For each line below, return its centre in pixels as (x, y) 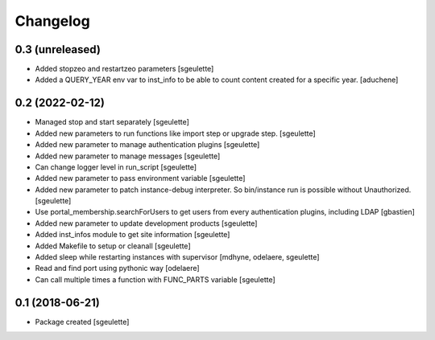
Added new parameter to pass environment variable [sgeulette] (140, 178)
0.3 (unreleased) (58, 49)
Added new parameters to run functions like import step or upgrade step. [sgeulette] (175, 133)
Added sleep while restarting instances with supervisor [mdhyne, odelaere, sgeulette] (177, 257)
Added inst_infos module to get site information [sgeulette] (133, 235)
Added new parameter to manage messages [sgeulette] (128, 156)
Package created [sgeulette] (82, 322)
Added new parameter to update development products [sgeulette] (146, 223)
